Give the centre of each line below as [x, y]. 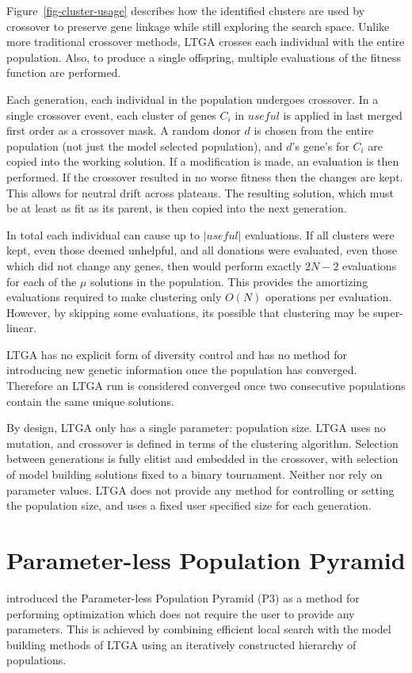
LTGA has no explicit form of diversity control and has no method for [177, 354]
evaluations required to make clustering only [114, 297]
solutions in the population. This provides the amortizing [229, 281]
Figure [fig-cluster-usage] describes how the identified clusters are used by [186, 10]
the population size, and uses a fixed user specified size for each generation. [189, 505]
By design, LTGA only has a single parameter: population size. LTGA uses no [196, 428]
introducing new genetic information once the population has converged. [182, 370]
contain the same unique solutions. [90, 401]
